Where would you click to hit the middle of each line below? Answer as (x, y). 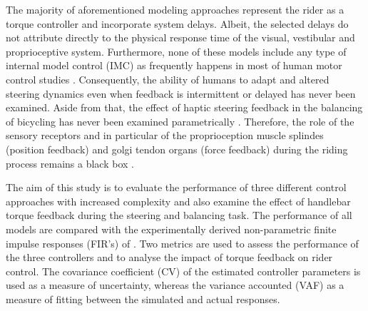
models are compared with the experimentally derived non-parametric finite (171, 229)
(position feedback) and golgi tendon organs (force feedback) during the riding (177, 149)
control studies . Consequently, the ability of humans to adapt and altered (168, 79)
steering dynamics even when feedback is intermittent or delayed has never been (181, 93)
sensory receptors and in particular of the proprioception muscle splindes (165, 135)
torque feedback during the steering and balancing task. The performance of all (179, 215)
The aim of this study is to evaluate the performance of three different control (176, 187)
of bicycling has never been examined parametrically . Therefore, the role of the (180, 121)
